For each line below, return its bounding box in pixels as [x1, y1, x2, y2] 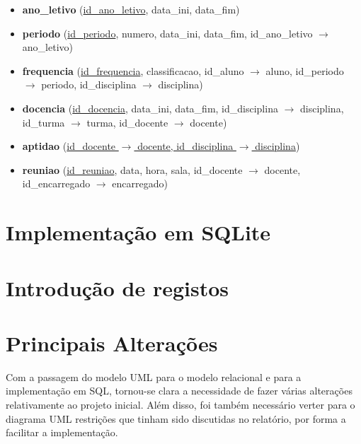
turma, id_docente [86, 115, 168, 129]
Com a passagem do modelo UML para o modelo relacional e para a [6, 369, 302, 384]
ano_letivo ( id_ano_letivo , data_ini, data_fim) [22, 2, 240, 16]
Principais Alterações [6, 328, 218, 357]
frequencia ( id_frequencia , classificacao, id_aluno [22, 63, 244, 78]
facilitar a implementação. [6, 425, 118, 440]
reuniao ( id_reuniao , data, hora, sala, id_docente [22, 162, 243, 177]
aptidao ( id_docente [22, 139, 116, 153]
